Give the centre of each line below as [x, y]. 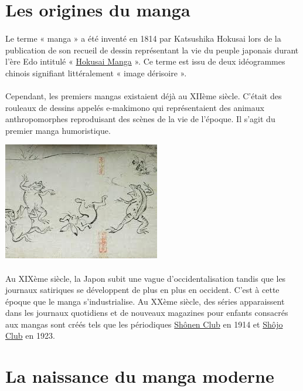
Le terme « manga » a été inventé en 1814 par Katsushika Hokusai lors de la [143, 38]
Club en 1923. [30, 336]
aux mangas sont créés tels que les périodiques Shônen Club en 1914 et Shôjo [144, 324]
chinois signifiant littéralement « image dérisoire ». [96, 73]
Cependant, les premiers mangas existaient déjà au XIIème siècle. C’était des [144, 95]
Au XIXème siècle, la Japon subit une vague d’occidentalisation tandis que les [146, 278]
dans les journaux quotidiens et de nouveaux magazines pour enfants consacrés [147, 313]
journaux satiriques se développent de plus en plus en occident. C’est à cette [142, 290]
